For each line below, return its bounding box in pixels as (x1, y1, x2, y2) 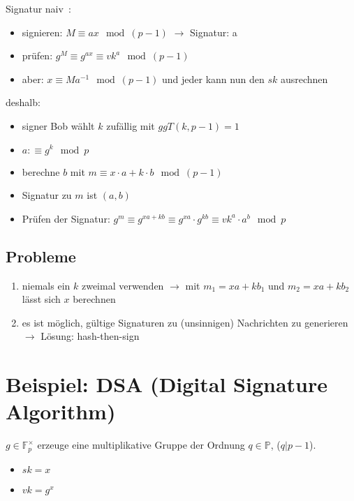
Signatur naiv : (6, 1, 71, 15)
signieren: (22, 24, 63, 39)
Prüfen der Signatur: (22, 211, 110, 225)
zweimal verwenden (81, 278, 164, 292)
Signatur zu (22, 188, 72, 202)
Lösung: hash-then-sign (40, 329, 140, 343)
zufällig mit (106, 118, 155, 133)
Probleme (6, 245, 76, 267)
